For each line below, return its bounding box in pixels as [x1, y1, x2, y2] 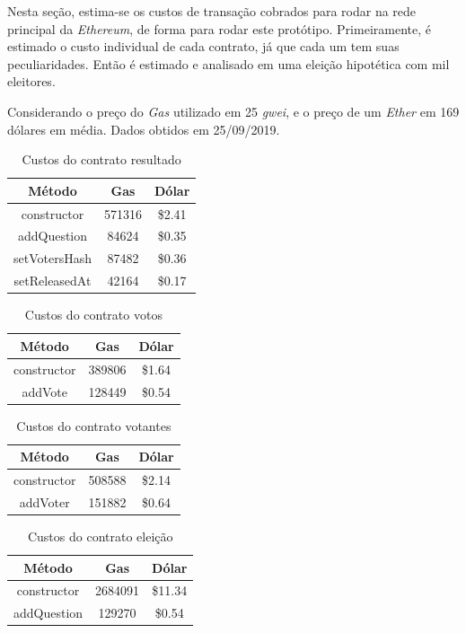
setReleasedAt [13, 271, 92, 290]
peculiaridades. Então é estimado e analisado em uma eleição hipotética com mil [7, 54, 450, 73]
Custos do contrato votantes [16, 416, 171, 435]
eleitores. [7, 72, 56, 91]
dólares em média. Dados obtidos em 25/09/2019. [7, 119, 280, 138]
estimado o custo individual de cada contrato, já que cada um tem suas [7, 37, 400, 56]
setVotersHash [13, 249, 92, 268]
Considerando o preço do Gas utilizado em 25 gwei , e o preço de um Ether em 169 [7, 101, 460, 120]
